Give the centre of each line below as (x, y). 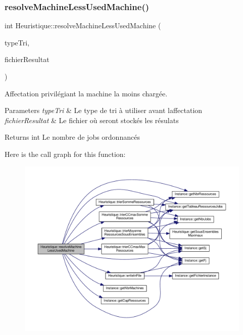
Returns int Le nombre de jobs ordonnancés (72, 137)
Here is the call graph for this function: (65, 154)
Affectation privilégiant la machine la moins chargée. (86, 93)
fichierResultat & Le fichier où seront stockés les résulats (92, 120)
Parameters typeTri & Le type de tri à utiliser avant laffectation (104, 110)
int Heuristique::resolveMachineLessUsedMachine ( (83, 25)
